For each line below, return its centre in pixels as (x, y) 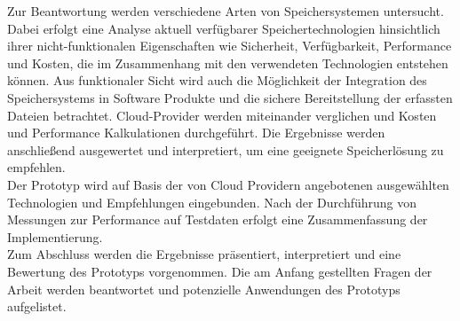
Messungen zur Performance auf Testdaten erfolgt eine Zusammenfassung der (218, 219)
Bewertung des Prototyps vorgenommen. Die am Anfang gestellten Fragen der (220, 271)
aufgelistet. (37, 306)
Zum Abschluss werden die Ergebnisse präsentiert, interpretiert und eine (204, 254)
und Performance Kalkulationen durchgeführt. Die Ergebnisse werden (196, 133)
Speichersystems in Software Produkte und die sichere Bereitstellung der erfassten (230, 97)
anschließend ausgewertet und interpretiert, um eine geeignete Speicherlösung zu (226, 149)
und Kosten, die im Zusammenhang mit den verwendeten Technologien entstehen (228, 63)
